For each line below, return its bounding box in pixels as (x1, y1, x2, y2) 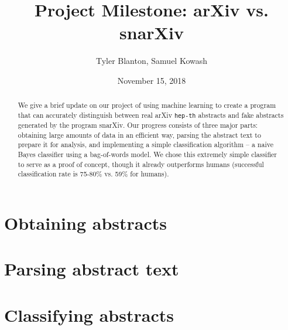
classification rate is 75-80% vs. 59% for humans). (18, 169, 169, 179)
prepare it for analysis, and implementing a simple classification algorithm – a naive (18, 140, 273, 149)
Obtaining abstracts (4, 211, 167, 235)
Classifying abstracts (4, 302, 174, 326)
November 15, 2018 (117, 74, 186, 86)
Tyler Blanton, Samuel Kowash (95, 55, 208, 67)
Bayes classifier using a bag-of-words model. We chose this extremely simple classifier (18, 149, 277, 159)
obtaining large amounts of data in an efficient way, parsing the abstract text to (18, 130, 261, 140)
